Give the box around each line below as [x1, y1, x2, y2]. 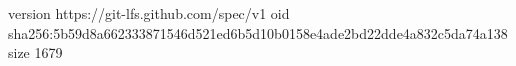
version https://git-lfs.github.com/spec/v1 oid [8, 3, 290, 23]
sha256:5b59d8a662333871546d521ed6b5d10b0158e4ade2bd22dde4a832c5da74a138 [8, 22, 508, 43]
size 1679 [8, 42, 63, 63]
